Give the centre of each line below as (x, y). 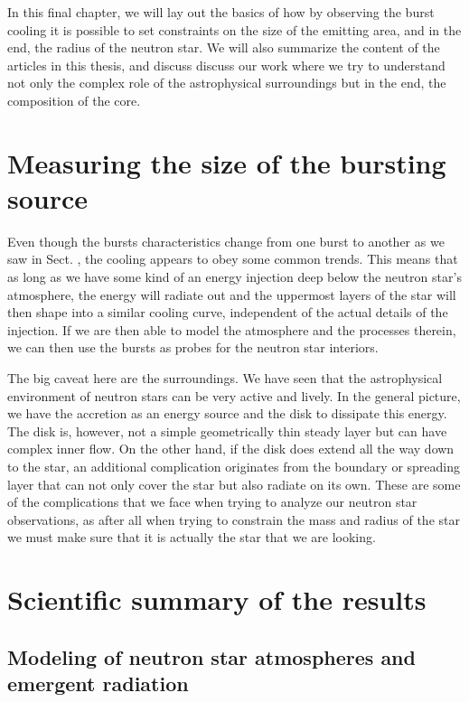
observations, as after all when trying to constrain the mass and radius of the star (234, 519)
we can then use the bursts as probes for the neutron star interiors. (193, 347)
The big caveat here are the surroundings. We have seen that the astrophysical (225, 378)
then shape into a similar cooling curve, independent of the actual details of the (228, 312)
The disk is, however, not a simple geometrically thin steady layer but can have (227, 431)
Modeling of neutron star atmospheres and (211, 656)
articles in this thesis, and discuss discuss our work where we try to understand (226, 65)
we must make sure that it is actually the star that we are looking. (192, 537)
